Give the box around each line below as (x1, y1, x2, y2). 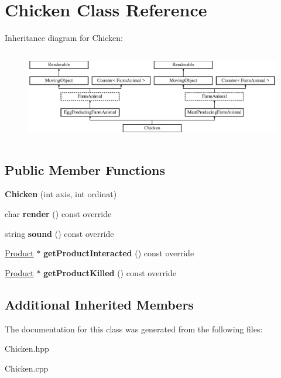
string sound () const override (5, 227, 114, 239)
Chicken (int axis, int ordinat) (5, 188, 117, 200)
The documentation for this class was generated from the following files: (5, 322, 263, 335)
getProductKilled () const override (43, 266, 177, 279)
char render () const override (5, 208, 112, 220)
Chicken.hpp (5, 342, 49, 355)
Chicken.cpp (5, 362, 49, 374)
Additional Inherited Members (5, 295, 194, 313)
